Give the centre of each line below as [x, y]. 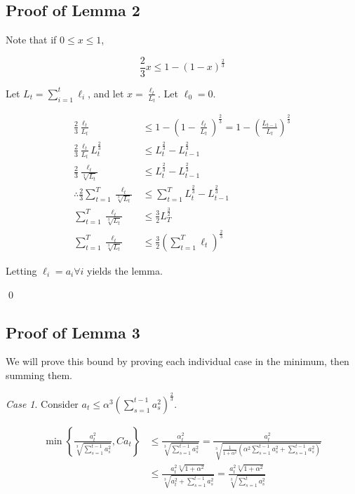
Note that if [31, 40]
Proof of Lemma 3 [73, 332]
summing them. [39, 375]
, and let [106, 93]
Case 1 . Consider [42, 403]
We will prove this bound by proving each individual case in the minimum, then [177, 361]
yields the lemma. [125, 270]
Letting [21, 270]
